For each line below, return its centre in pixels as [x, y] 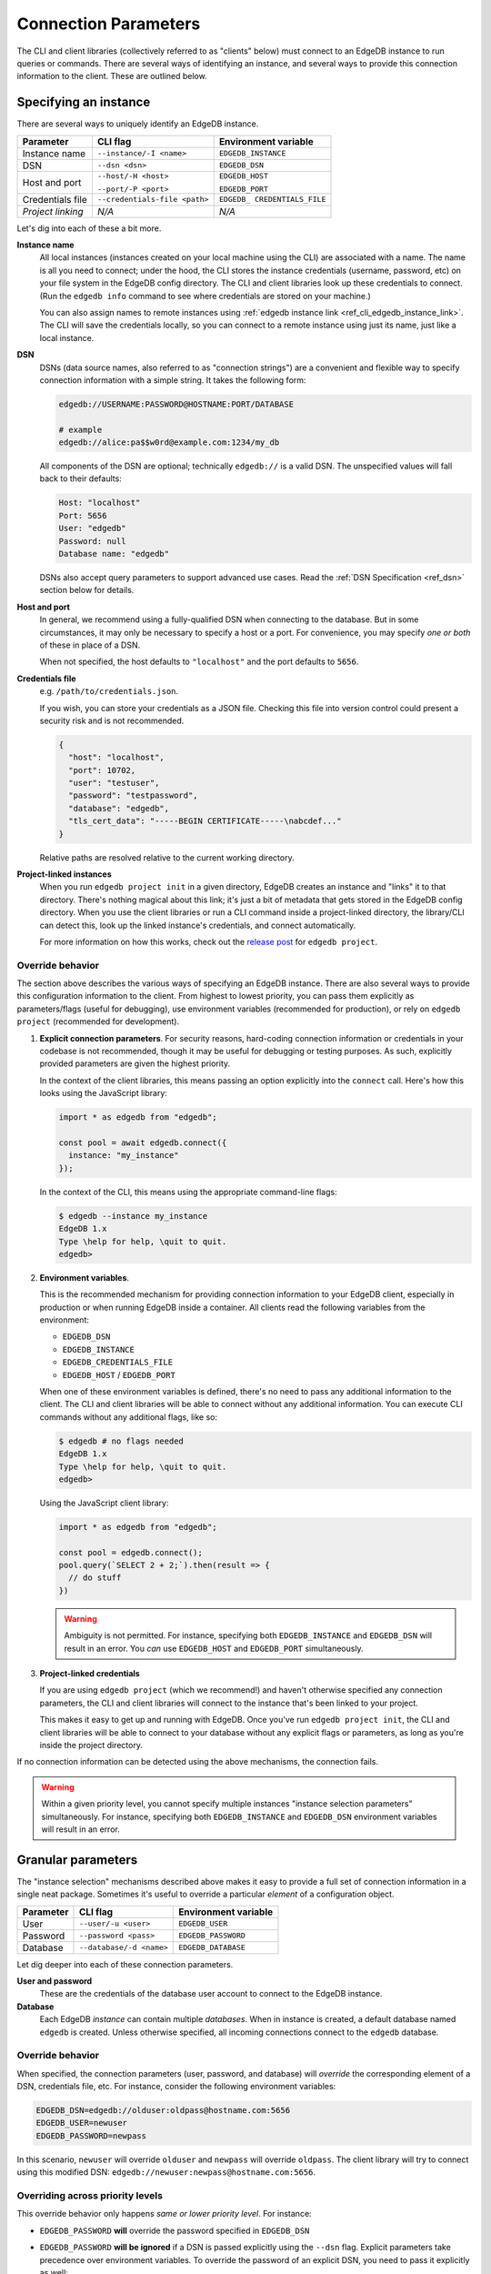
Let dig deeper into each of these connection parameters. [125, 1964]
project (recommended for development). [98, 1021]
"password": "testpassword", [134, 795]
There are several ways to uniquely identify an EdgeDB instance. [138, 124]
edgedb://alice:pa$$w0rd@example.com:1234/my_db [169, 443]
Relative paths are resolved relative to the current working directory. [167, 857]
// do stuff [95, 1578]
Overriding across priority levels [90, 2195]
